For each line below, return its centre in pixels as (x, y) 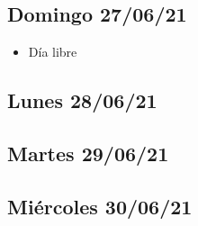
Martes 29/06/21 (88, 153)
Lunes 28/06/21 (82, 100)
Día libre (53, 52)
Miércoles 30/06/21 (100, 206)
